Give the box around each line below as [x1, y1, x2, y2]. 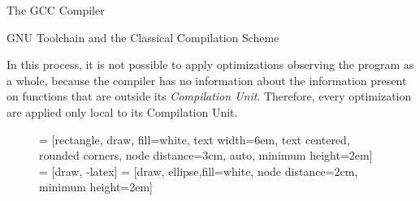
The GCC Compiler [6, 2, 105, 18]
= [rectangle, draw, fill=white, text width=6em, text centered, [39, 130, 350, 148]
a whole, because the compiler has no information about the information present [6, 71, 407, 88]
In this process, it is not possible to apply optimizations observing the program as [6, 56, 414, 73]
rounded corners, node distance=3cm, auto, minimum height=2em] [39, 147, 373, 164]
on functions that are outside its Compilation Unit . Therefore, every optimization [6, 88, 412, 105]
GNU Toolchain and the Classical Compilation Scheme [6, 28, 279, 45]
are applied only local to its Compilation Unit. [6, 103, 238, 120]
